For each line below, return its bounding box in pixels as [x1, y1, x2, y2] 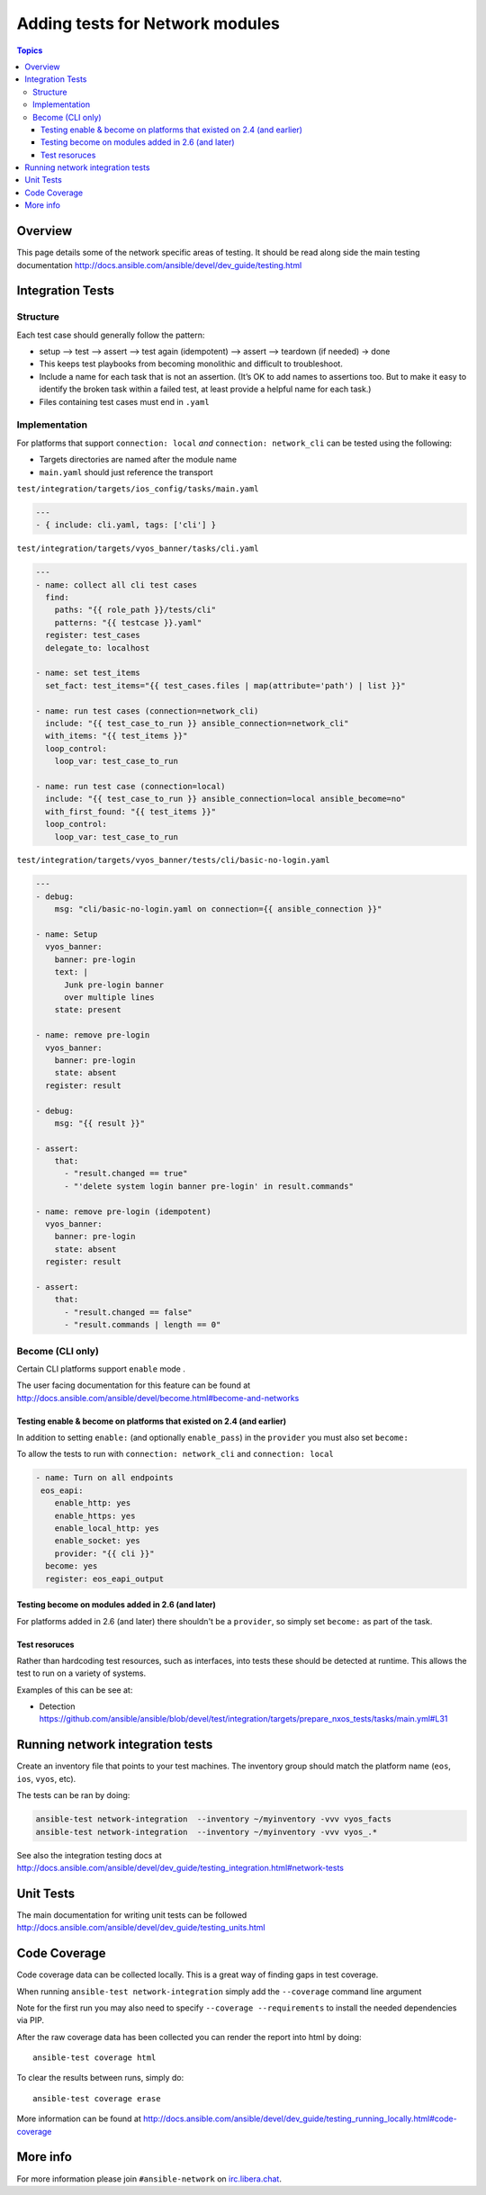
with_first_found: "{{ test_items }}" [45, 806, 216, 816]
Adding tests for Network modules [16, 13, 281, 33]
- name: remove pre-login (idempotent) [35, 1206, 211, 1217]
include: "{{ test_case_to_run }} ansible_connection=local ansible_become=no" [45, 794, 407, 805]
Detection [39, 1701, 76, 1712]
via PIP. [16, 2015, 45, 2026]
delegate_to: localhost [45, 643, 150, 652]
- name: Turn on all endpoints [35, 1472, 175, 1483]
